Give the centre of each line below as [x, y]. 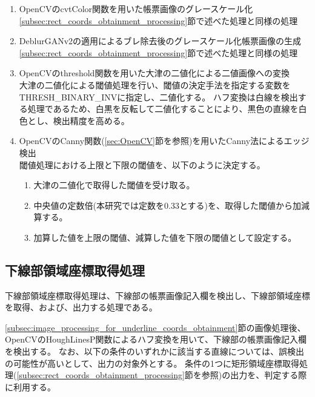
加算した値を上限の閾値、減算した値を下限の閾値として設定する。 [165, 237]
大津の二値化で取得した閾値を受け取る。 [114, 185]
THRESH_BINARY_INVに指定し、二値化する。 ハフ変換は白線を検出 [158, 97]
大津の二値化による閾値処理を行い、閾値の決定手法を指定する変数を [155, 84]
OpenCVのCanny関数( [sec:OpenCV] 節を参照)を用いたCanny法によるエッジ [164, 141]
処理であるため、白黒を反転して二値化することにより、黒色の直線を [163, 109]
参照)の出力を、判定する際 [254, 375]
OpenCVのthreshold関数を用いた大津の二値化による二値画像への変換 [154, 73]
